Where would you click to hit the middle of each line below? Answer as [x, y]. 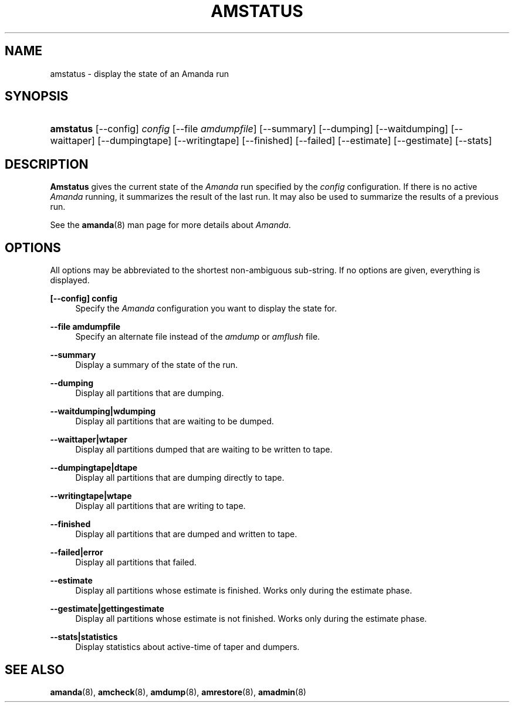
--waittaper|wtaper [89, 440]
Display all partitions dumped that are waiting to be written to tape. [204, 450]
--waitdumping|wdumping [103, 411]
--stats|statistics [84, 637]
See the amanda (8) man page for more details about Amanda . [170, 225]
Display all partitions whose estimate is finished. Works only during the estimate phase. [244, 591]
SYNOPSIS [37, 96]
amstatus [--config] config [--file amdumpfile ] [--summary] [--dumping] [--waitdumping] [249, 129]
